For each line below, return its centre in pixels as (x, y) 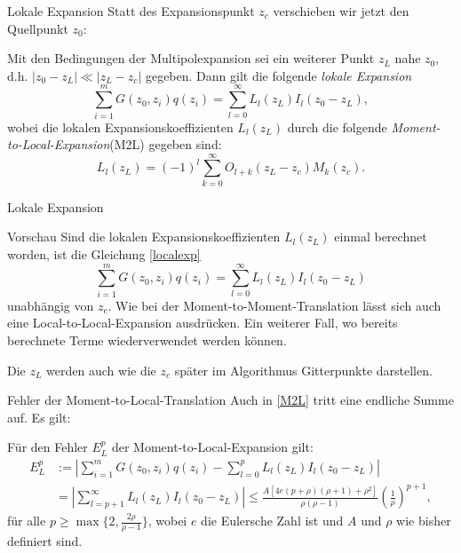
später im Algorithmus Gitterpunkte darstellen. (303, 370)
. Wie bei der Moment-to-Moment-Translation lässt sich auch (274, 305)
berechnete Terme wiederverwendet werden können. (147, 340)
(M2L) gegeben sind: (166, 144)
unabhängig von (51, 305)
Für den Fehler (48, 447)
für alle (27, 521)
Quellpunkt (38, 28)
